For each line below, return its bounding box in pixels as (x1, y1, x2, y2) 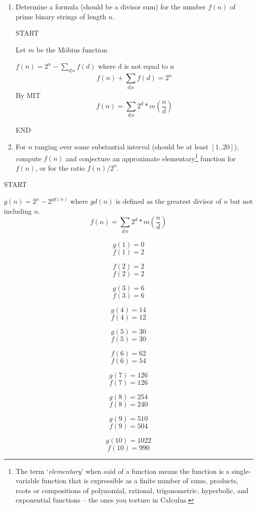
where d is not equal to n (98, 61, 174, 71)
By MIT (15, 90, 41, 100)
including (4, 205, 32, 216)
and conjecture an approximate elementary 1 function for (65, 151, 236, 163)
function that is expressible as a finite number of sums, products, (42, 475, 239, 486)
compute (15, 153, 42, 163)
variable (15, 475, 40, 486)
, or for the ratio (35, 162, 85, 173)
